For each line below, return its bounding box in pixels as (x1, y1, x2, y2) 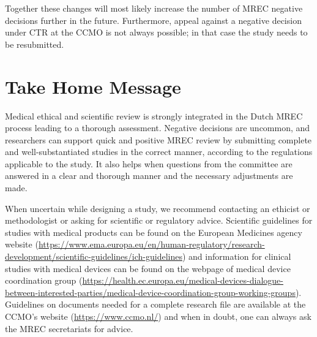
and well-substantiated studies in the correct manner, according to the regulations (5, 145, 313, 158)
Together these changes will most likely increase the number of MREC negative (5, 2, 303, 14)
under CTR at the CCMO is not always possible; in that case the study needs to (5, 26, 308, 39)
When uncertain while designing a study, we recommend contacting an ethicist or (5, 202, 310, 214)
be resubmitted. (5, 37, 64, 50)
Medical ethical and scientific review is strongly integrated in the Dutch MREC (5, 109, 303, 122)
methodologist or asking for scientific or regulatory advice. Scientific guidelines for (5, 214, 313, 227)
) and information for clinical (182, 250, 291, 263)
